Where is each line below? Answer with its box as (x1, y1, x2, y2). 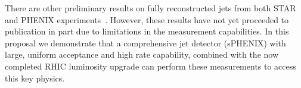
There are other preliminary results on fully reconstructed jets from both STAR (5, 2, 296, 14)
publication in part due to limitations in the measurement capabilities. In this (5, 25, 289, 37)
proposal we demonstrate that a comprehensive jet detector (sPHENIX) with (5, 36, 286, 49)
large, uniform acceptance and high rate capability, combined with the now (5, 48, 279, 61)
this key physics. (5, 71, 65, 84)
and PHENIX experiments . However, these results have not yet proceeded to (5, 13, 289, 26)
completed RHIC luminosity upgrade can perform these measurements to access (5, 59, 296, 72)
